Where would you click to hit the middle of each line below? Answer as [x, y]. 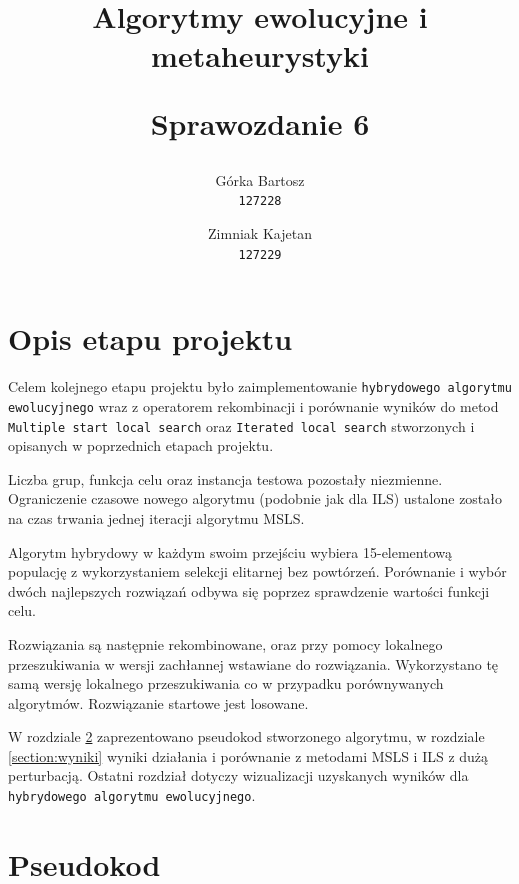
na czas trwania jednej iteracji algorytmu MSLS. [156, 517]
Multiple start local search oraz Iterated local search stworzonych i [241, 425]
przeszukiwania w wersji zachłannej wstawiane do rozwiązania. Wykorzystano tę [253, 663]
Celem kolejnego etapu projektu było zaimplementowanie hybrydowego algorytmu [260, 386]
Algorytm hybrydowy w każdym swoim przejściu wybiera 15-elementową [230, 551]
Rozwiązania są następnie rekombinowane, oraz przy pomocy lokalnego [225, 643]
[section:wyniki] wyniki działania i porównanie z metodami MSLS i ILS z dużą [248, 755]
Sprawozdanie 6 [260, 122]
